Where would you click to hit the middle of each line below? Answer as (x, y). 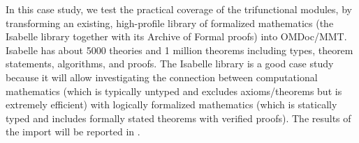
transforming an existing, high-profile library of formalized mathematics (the (170, 23)
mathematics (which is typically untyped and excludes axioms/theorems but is (174, 91)
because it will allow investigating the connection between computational (162, 77)
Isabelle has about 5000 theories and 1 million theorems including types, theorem (179, 50)
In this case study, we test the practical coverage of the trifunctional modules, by (179, 9)
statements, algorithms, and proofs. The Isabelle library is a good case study (170, 64)
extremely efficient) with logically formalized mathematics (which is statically (171, 104)
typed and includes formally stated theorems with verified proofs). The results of (178, 118)
